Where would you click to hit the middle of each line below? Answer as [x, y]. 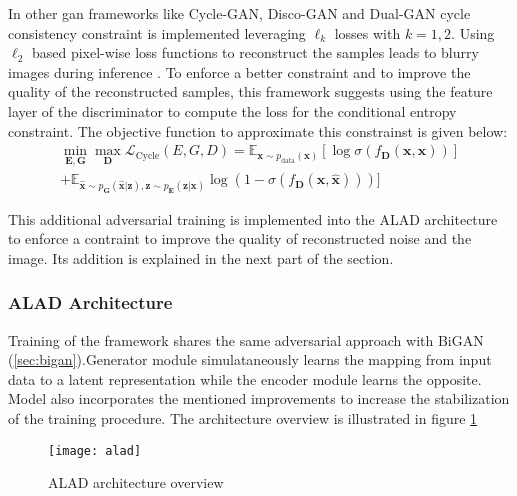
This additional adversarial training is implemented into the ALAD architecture [253, 218]
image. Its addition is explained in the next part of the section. [201, 257]
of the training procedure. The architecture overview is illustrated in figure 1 [243, 418]
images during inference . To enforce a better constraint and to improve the [239, 71]
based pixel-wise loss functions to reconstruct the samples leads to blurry [255, 52]
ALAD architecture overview [136, 482]
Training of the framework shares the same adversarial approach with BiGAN [246, 339]
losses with [367, 32]
